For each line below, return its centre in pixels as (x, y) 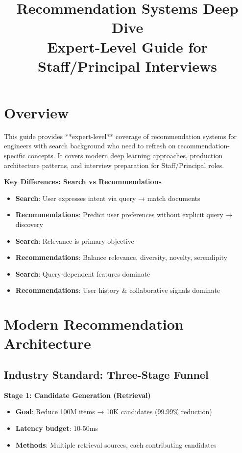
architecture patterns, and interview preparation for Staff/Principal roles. (114, 165)
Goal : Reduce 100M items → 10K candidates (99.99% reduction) (114, 411)
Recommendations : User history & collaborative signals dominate (118, 290)
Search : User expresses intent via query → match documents (108, 198)
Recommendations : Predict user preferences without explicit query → (124, 214)
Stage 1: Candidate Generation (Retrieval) (77, 395)
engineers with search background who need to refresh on (90, 146)
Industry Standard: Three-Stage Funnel (106, 374)
